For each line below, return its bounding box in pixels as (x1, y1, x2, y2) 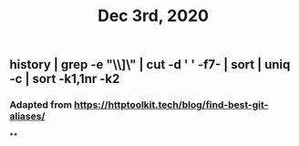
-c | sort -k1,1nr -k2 (9, 71, 120, 87)
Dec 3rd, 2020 (97, 5, 210, 26)
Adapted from (9, 99, 73, 111)
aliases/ (9, 110, 46, 123)
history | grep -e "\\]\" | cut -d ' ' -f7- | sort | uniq (9, 57, 291, 73)
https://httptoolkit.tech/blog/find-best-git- (74, 99, 269, 111)
